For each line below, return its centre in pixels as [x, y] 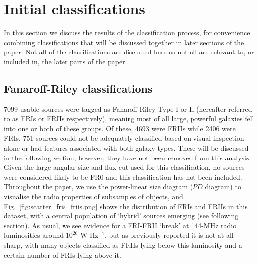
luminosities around [34, 235]
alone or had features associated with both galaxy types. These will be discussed [126, 148]
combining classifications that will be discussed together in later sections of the [124, 42]
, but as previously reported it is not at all [169, 235]
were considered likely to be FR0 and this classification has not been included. [123, 177]
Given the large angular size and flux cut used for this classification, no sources [124, 167]
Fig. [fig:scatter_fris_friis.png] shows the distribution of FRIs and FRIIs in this [126, 206]
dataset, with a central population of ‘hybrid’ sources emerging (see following [121, 216]
